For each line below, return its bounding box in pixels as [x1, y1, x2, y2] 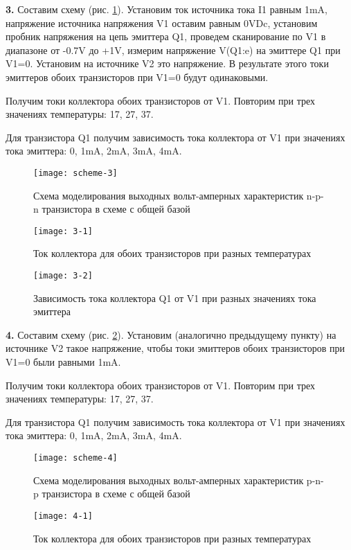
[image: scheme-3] [33, 168, 118, 178]
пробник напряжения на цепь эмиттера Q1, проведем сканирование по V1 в [6, 29, 326, 44]
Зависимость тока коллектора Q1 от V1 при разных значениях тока [33, 290, 316, 305]
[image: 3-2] [33, 271, 93, 281]
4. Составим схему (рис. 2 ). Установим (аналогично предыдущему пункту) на [6, 327, 336, 341]
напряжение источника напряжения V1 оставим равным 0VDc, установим [6, 15, 318, 30]
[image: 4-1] [33, 511, 93, 521]
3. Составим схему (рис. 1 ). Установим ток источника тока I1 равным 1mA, [6, 2, 327, 16]
